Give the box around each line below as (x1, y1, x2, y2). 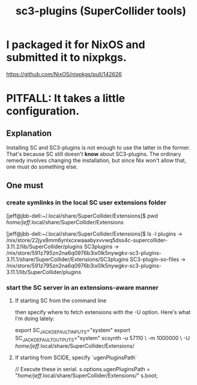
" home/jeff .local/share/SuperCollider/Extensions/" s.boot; (14, 372, 158, 379)
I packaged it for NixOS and (6, 38, 145, 52)
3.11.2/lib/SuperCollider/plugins (6, 243, 83, 250)
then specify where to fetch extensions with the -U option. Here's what (14, 308, 191, 315)
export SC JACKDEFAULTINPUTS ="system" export (14, 326, 130, 335)
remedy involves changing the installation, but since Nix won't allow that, (6, 157, 187, 164)
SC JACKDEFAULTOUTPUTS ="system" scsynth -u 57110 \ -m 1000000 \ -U (14, 334, 190, 343)
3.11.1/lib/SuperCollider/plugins (6, 268, 82, 275)
